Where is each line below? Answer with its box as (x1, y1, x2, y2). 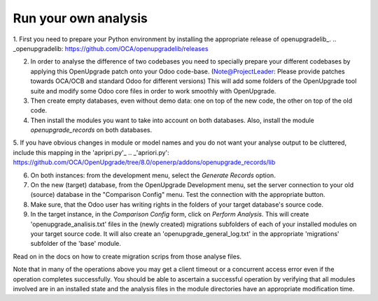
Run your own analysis (13, 10, 148, 26)
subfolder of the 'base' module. (30, 240, 122, 248)
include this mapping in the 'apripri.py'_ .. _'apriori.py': (13, 148, 169, 156)
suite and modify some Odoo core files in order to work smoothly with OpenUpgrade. (30, 87, 276, 95)
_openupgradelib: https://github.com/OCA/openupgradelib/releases (13, 44, 209, 52)
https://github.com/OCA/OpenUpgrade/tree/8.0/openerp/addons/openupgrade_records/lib (13, 158, 276, 167)
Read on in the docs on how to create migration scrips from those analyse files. (13, 252, 241, 260)
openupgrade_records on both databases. (30, 126, 153, 134)
